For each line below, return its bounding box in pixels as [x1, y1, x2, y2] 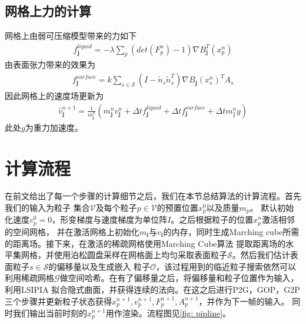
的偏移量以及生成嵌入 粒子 [48, 260, 151, 272]
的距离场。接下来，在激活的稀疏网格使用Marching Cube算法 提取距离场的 [5, 237, 286, 249]
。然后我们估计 [232, 249, 290, 261]
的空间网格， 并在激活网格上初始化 [5, 225, 139, 237]
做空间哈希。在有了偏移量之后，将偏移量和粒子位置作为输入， [59, 272, 299, 284]
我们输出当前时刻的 [12, 306, 87, 319]
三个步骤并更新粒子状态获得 [5, 295, 112, 307]
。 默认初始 [250, 201, 294, 214]
